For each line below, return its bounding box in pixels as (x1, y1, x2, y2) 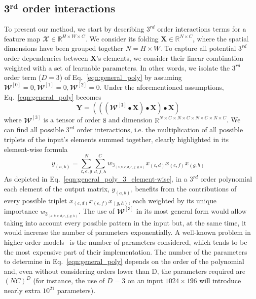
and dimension (109, 114, 152, 125)
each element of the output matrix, (4, 183, 110, 193)
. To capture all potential (160, 43, 236, 53)
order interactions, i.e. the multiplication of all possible (76, 124, 243, 135)
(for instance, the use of (33, 275, 105, 286)
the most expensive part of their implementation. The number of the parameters (4, 246, 247, 257)
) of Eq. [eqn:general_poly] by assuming (59, 72, 182, 82)
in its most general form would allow (136, 206, 247, 216)
